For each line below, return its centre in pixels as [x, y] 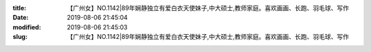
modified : [27, 27]
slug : [20, 37]
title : [20, 8]
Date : [21, 18]
